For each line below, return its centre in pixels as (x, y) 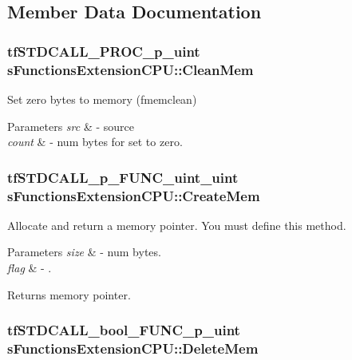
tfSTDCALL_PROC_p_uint (104, 51)
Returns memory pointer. (69, 294)
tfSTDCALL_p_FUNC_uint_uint (123, 177)
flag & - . (30, 268)
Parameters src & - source (71, 126)
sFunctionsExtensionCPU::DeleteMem (133, 348)
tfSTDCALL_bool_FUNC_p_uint (124, 330)
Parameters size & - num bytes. (84, 252)
